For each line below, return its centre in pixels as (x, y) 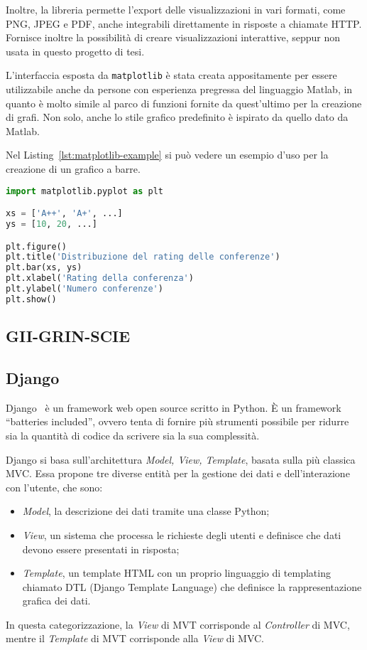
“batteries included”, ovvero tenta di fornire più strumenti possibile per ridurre (177, 421)
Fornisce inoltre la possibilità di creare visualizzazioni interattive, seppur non (173, 37)
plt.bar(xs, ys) (44, 268)
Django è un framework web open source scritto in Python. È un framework (174, 407)
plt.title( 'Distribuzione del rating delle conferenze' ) (143, 257)
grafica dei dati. (56, 601)
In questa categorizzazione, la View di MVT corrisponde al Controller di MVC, (178, 624)
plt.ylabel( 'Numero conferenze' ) (84, 289)
